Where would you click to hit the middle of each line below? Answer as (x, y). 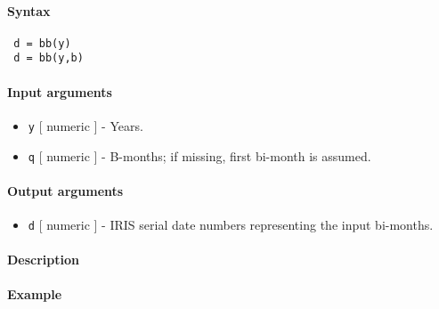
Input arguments (60, 91)
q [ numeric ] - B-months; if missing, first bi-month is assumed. (199, 155)
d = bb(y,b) (49, 58)
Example (35, 294)
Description (44, 260)
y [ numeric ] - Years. (85, 125)
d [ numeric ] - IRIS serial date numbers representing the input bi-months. (231, 225)
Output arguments (65, 190)
